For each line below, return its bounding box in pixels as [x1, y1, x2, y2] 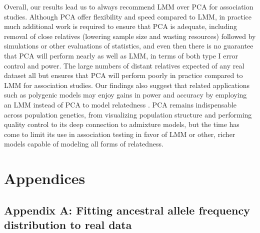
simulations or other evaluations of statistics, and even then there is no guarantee [4, 40, 253, 51]
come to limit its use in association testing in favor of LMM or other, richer [4, 128, 235, 139]
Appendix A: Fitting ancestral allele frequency [4, 202, 250, 217]
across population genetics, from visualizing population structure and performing [4, 109, 252, 119]
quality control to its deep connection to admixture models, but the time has [4, 119, 239, 129]
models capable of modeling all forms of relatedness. [4, 138, 163, 149]
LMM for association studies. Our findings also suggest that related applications [4, 79, 250, 90]
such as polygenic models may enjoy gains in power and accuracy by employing [4, 89, 247, 100]
